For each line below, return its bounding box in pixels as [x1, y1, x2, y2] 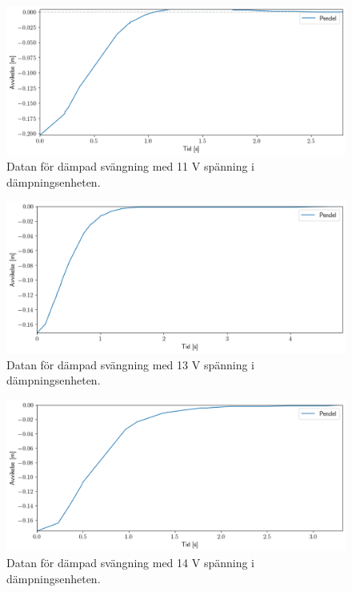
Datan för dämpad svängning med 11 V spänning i [6, 158, 254, 175]
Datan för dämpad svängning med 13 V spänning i [6, 356, 254, 373]
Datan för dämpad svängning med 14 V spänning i [6, 554, 254, 570]
